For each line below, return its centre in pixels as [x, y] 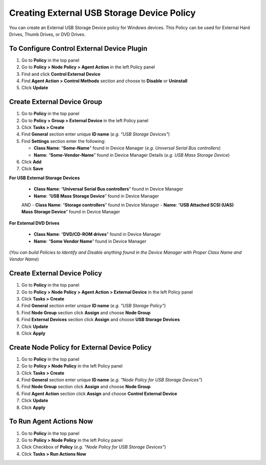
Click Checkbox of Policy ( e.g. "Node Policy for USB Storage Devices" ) [94, 447]
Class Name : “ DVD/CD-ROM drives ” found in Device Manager [97, 234]
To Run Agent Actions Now [51, 421]
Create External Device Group [56, 102]
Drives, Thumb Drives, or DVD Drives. [47, 34]
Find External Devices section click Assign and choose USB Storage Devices [100, 320]
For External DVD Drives [34, 223]
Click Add [32, 162]
